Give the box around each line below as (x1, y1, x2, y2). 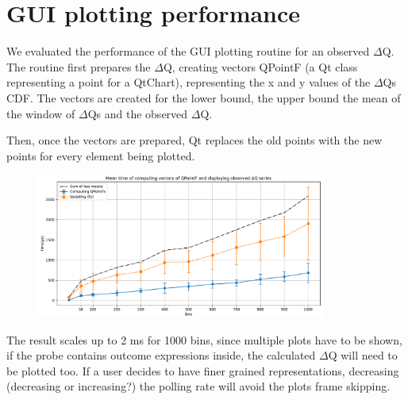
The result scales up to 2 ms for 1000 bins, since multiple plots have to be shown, (6, 331, 402, 348)
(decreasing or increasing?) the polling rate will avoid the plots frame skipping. (6, 378, 391, 394)
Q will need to (328, 347, 398, 363)
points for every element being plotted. (6, 147, 195, 163)
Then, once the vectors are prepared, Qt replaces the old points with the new (6, 132, 383, 148)
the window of (6, 105, 75, 121)
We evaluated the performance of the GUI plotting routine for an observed (6, 43, 370, 60)
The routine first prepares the (6, 58, 151, 75)
